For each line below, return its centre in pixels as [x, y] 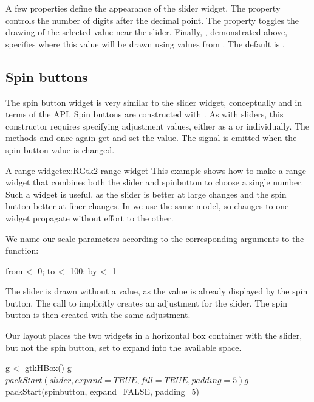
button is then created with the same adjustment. [98, 315]
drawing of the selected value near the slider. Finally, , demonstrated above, [147, 32]
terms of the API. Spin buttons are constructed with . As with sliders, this [145, 114]
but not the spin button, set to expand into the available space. [124, 347]
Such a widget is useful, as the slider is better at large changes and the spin [146, 194]
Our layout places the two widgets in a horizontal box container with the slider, [154, 335]
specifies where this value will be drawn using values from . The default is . [145, 43]
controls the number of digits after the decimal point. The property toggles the [152, 20]
